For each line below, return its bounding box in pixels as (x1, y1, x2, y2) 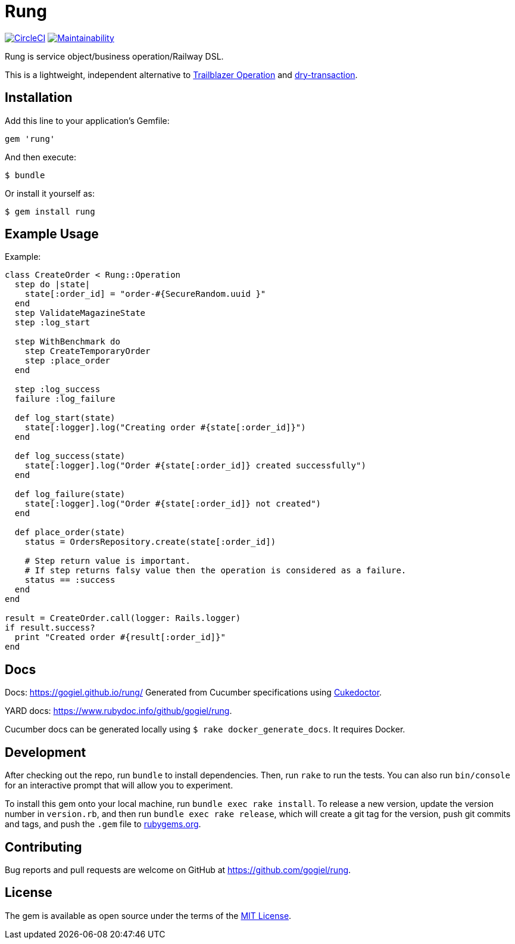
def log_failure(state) (14, 489, 126, 499)
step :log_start (14, 318, 90, 328)
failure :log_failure (14, 394, 116, 404)
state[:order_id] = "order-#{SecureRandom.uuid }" (24, 289, 266, 299)
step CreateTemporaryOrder (24, 346, 151, 356)
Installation (5, 90, 73, 105)
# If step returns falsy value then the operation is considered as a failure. (24, 566, 407, 576)
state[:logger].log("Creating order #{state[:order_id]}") (24, 423, 306, 433)
